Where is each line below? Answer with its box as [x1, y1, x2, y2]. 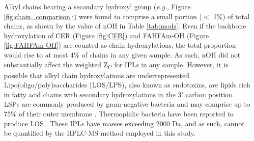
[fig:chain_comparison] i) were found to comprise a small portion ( [4, 11, 202, 21]
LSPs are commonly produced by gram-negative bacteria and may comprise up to [4, 99, 250, 109]
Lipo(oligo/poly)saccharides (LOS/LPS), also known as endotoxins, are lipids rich [4, 80, 251, 90]
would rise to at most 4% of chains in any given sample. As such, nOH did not [4, 49, 241, 59]
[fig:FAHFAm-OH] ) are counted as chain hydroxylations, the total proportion [4, 40, 236, 50]
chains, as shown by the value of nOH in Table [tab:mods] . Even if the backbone [4, 21, 246, 31]
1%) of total [213, 11, 250, 21]
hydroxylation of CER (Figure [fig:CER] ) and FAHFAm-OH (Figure [4, 30, 209, 40]
